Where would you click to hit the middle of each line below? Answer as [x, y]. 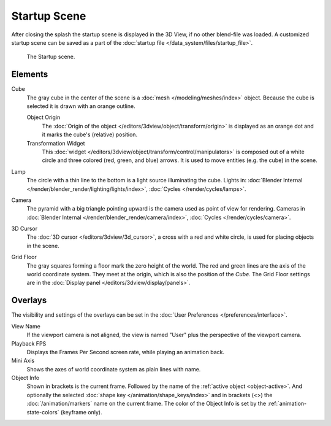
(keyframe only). [81, 412]
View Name [26, 326]
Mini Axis [23, 361]
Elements [30, 75]
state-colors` [43, 412]
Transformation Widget [56, 143]
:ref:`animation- [287, 404]
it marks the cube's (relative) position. [90, 134]
